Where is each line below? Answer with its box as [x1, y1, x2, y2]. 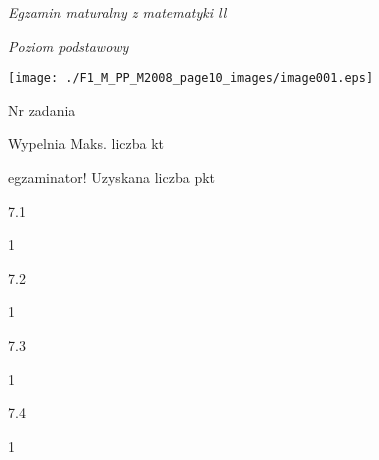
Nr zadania [8, 99, 76, 120]
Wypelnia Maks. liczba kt [8, 133, 165, 154]
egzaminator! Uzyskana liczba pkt [8, 167, 216, 188]
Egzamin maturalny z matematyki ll [8, 2, 227, 22]
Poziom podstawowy [8, 35, 129, 56]
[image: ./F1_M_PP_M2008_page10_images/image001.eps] [8, 71, 374, 86]
